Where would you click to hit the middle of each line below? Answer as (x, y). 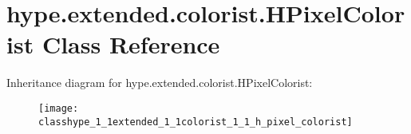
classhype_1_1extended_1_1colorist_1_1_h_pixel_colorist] (196, 122)
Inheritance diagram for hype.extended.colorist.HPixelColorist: (160, 83)
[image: (59, 108)
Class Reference (131, 44)
